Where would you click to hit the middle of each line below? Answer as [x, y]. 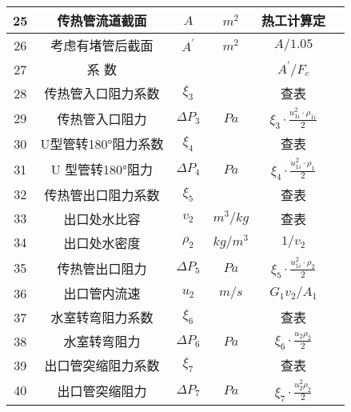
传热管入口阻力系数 [102, 93]
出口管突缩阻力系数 [102, 366]
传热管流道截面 [102, 20]
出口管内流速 [102, 294]
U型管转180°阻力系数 [102, 144]
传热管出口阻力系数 [102, 194]
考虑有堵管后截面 [102, 45]
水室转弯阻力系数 [102, 318]
